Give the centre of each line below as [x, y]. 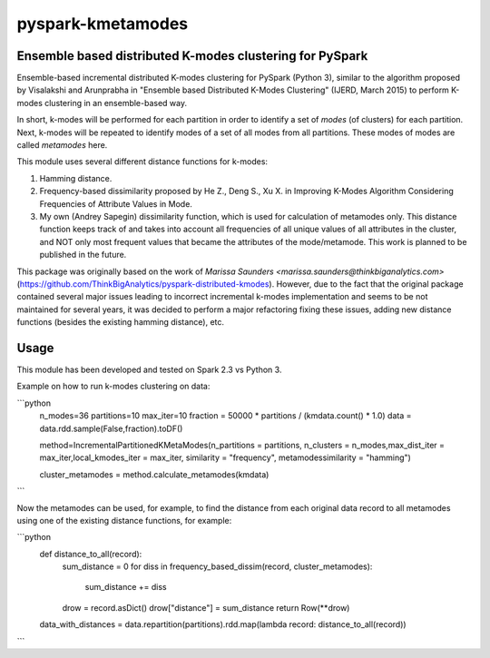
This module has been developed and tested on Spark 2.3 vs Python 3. [149, 369]
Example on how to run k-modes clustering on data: [113, 387]
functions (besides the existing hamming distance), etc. [121, 322]
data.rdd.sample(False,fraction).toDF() [111, 428]
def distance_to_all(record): [91, 554]
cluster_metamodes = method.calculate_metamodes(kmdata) [154, 474]
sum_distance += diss [126, 587]
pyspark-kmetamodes [103, 24]
